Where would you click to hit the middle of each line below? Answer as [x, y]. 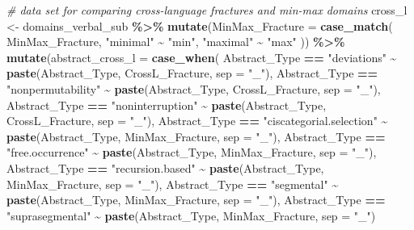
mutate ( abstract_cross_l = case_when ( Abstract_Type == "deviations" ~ [202, 57]
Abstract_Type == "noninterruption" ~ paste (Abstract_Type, [167, 105]
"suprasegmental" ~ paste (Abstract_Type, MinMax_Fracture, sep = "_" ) [191, 215]
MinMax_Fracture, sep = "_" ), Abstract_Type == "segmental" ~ [173, 184]
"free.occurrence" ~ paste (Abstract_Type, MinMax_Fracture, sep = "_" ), [192, 152]
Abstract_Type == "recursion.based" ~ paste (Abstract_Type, [165, 167]
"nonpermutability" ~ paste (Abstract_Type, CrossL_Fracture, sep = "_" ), [194, 88]
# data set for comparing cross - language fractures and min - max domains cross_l [207, 10]
